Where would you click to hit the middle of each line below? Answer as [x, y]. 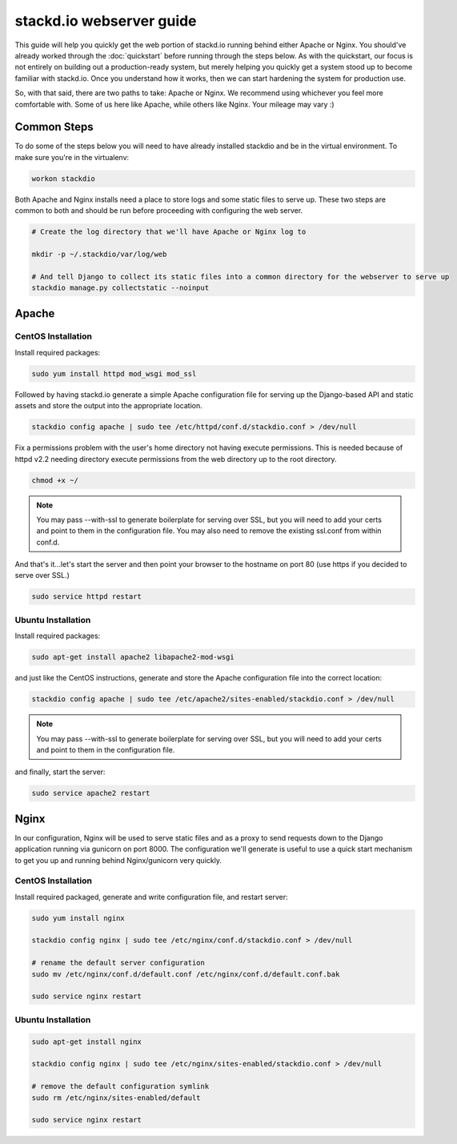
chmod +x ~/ [55, 480]
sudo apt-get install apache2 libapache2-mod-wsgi [133, 657]
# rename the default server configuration [118, 963]
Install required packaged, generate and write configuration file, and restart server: [151, 897]
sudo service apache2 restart [91, 793]
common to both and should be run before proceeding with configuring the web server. [159, 211]
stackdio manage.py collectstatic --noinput [120, 288]
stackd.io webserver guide [106, 21]
